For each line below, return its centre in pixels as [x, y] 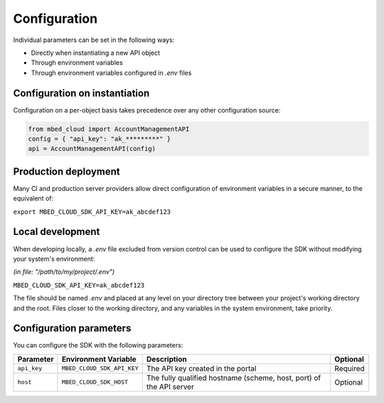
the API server [170, 387]
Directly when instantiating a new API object [95, 53]
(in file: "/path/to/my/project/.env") [64, 272]
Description [167, 359]
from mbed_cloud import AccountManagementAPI [109, 129]
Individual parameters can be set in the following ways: [94, 40]
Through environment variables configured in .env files [111, 73]
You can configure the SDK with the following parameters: [98, 345]
